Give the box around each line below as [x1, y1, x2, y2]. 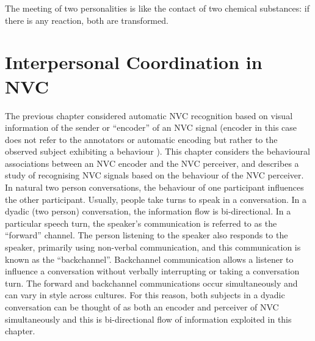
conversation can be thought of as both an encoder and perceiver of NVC [5, 301, 279, 313]
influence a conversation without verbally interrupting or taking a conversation [5, 265, 300, 277]
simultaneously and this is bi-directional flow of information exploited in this [5, 312, 292, 325]
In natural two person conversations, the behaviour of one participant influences [5, 181, 304, 194]
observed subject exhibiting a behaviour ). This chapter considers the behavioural [5, 145, 310, 158]
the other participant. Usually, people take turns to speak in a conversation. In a [5, 193, 306, 205]
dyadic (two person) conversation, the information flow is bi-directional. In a [5, 205, 291, 218]
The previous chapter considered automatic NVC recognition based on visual [5, 109, 293, 122]
